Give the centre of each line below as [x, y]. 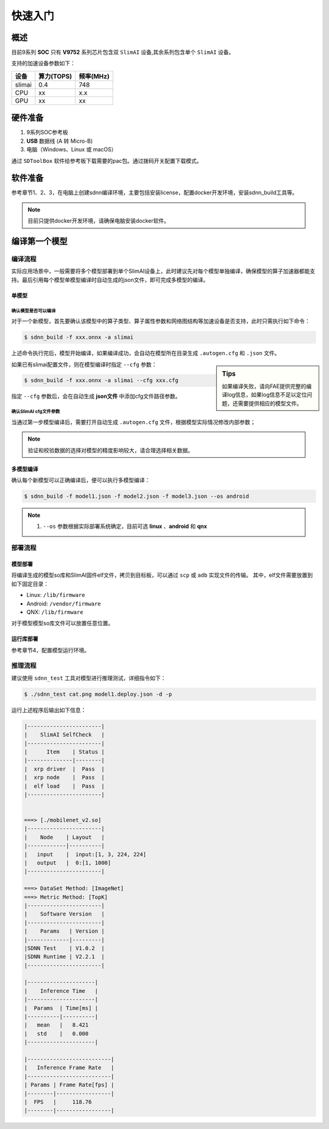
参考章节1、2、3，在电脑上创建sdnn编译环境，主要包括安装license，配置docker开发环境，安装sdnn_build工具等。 [154, 193]
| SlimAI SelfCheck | [64, 735]
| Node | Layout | [64, 837]
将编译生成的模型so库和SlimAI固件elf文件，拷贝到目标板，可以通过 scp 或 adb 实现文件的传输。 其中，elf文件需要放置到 [162, 575]
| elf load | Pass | [64, 786]
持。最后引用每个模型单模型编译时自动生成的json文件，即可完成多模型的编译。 [110, 280]
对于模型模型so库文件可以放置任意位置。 [62, 623]
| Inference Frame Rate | [69, 1068]
